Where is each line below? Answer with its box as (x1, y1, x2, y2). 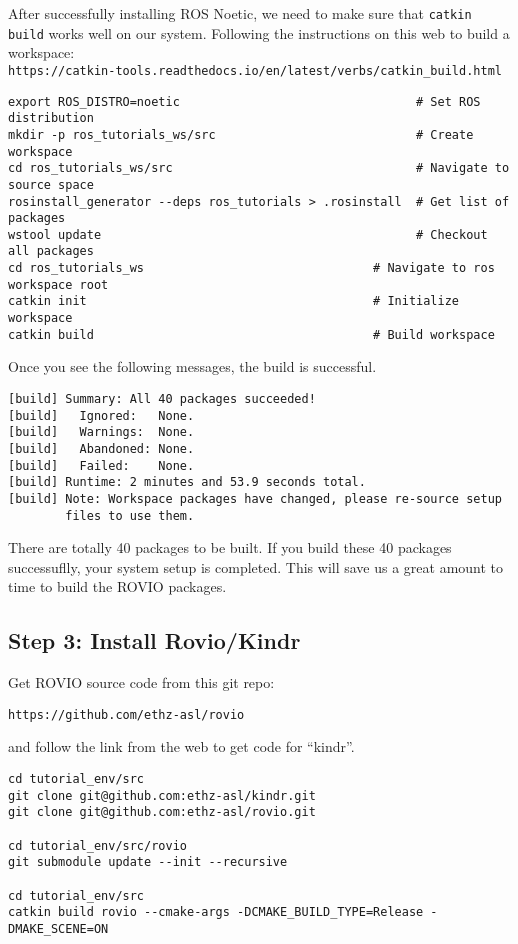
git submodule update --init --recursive (8, 855, 288, 870)
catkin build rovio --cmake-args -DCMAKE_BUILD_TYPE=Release (8, 905, 424, 920)
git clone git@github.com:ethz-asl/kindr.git (8, 788, 316, 803)
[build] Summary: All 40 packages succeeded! (8, 392, 316, 406)
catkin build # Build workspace (8, 327, 495, 342)
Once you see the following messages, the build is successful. (8, 356, 377, 377)
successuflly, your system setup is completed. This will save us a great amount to (8, 556, 504, 577)
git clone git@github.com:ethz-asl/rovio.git (8, 805, 316, 820)
